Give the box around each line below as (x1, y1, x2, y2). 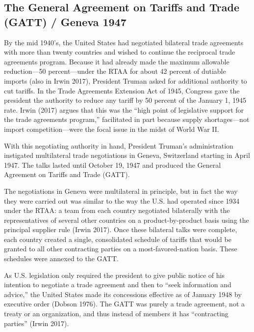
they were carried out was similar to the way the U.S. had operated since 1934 (4, 195, 240, 206)
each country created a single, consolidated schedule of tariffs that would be (4, 234, 231, 244)
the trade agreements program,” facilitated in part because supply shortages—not (4, 114, 250, 124)
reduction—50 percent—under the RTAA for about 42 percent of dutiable (4, 66, 226, 76)
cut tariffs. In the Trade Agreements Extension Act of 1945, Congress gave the (4, 85, 240, 95)
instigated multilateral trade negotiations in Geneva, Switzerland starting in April (4, 150, 250, 160)
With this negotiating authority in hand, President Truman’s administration (4, 140, 233, 151)
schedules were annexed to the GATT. (4, 253, 119, 264)
